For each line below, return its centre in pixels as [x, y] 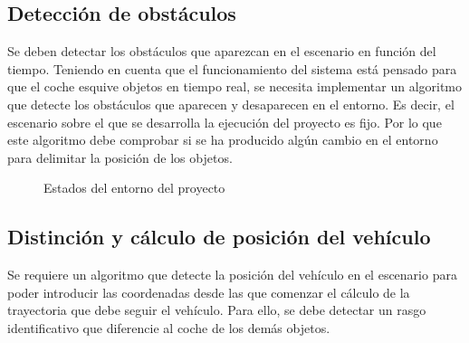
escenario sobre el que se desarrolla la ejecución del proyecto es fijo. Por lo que [225, 122]
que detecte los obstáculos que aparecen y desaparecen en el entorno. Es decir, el [231, 104]
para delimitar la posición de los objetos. [120, 157]
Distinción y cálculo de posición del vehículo [219, 237]
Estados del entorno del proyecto [134, 188]
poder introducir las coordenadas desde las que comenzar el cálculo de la [209, 292]
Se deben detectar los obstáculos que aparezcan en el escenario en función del [222, 51]
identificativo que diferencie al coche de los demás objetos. [169, 327]
